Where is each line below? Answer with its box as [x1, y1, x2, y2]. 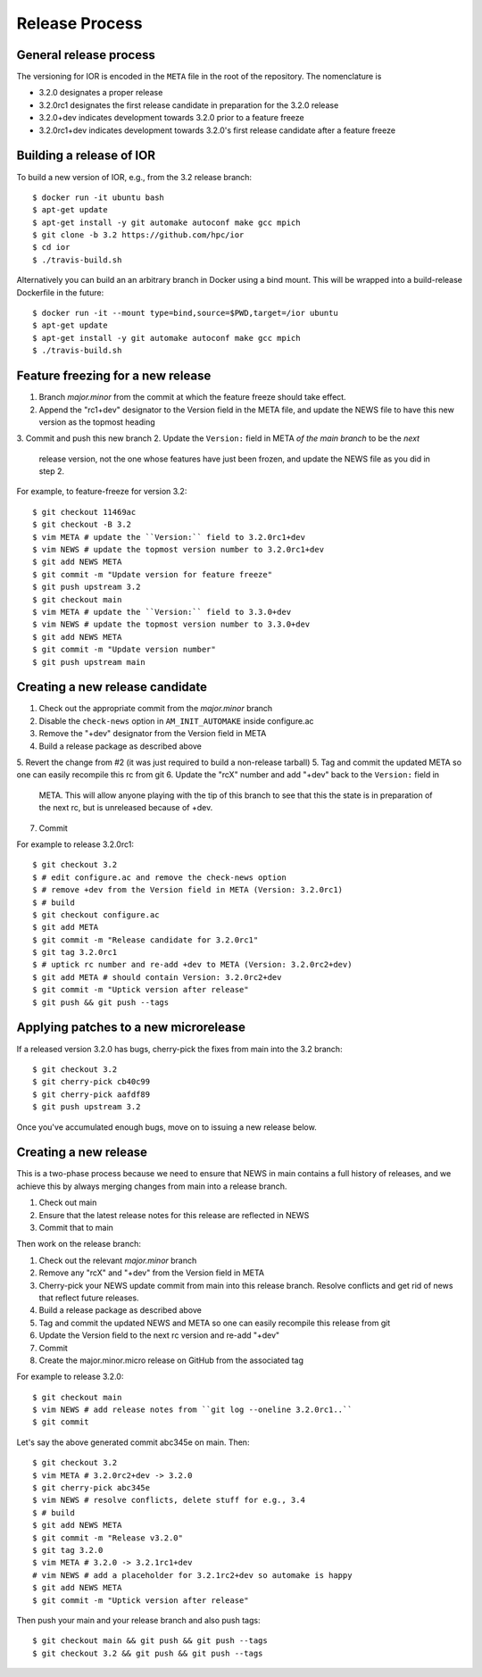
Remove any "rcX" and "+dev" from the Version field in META [38, 1267, 265, 1278]
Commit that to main [38, 1222, 113, 1233]
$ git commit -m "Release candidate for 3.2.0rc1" [32, 934, 259, 945]
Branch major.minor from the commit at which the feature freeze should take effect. [38, 392, 347, 403]
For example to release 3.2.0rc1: [16, 839, 134, 850]
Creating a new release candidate [16, 679, 208, 695]
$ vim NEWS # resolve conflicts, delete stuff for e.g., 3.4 [32, 1495, 305, 1506]
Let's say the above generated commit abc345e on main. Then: [16, 1437, 250, 1448]
